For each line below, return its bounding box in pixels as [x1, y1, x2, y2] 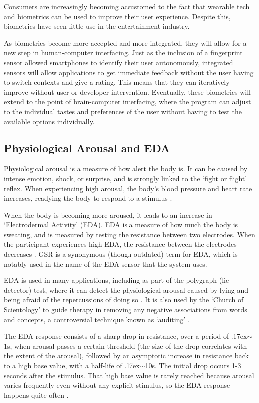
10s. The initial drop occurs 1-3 [145, 360, 241, 371]
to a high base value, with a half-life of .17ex [4, 360, 140, 371]
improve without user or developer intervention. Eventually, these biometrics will [4, 86, 251, 97]
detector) [4, 284, 32, 295]
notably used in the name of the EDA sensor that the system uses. [4, 258, 207, 269]
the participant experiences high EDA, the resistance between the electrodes [4, 239, 237, 249]
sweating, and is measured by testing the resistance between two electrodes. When [4, 229, 255, 239]
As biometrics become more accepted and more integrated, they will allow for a [4, 37, 247, 48]
